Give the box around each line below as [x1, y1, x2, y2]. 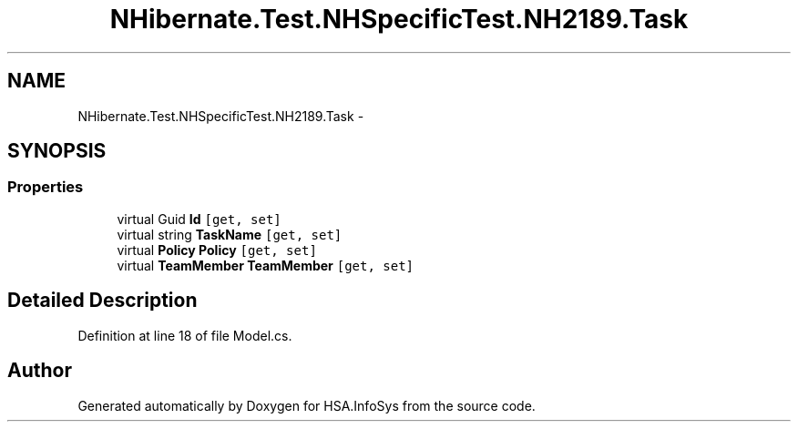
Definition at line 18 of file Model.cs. [77, 327, 292, 343]
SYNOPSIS [7, 139, 107, 163]
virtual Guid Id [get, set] [117, 210, 281, 227]
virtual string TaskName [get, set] [117, 226, 343, 242]
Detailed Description [7, 289, 198, 312]
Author [7, 359, 72, 383]
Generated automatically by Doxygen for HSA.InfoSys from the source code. [77, 397, 536, 414]
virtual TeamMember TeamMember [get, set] [117, 257, 414, 273]
